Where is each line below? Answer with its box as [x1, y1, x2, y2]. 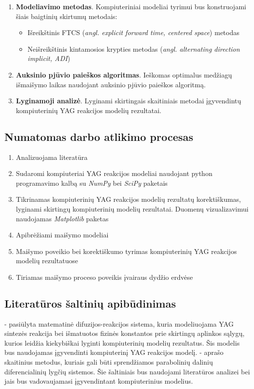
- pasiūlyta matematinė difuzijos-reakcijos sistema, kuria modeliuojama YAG [4, 318, 234, 329]
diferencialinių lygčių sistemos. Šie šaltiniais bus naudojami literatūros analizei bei [4, 366, 250, 376]
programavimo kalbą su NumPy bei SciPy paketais [16, 177, 168, 188]
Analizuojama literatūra [16, 152, 88, 162]
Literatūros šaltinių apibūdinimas [4, 295, 176, 311]
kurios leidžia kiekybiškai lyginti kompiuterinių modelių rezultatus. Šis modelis [4, 337, 240, 348]
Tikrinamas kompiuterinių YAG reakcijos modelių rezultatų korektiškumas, [16, 194, 241, 204]
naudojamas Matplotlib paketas [16, 213, 109, 223]
